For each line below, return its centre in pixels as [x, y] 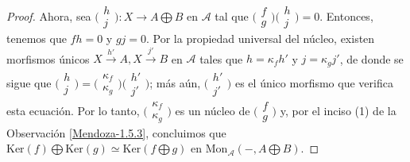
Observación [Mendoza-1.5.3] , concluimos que [116, 132]
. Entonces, [346, 15]
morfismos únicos [48, 58]
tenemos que [37, 39]
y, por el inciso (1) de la [338, 110]
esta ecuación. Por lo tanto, [73, 110]
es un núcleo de [213, 110]
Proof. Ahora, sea [49, 15]
